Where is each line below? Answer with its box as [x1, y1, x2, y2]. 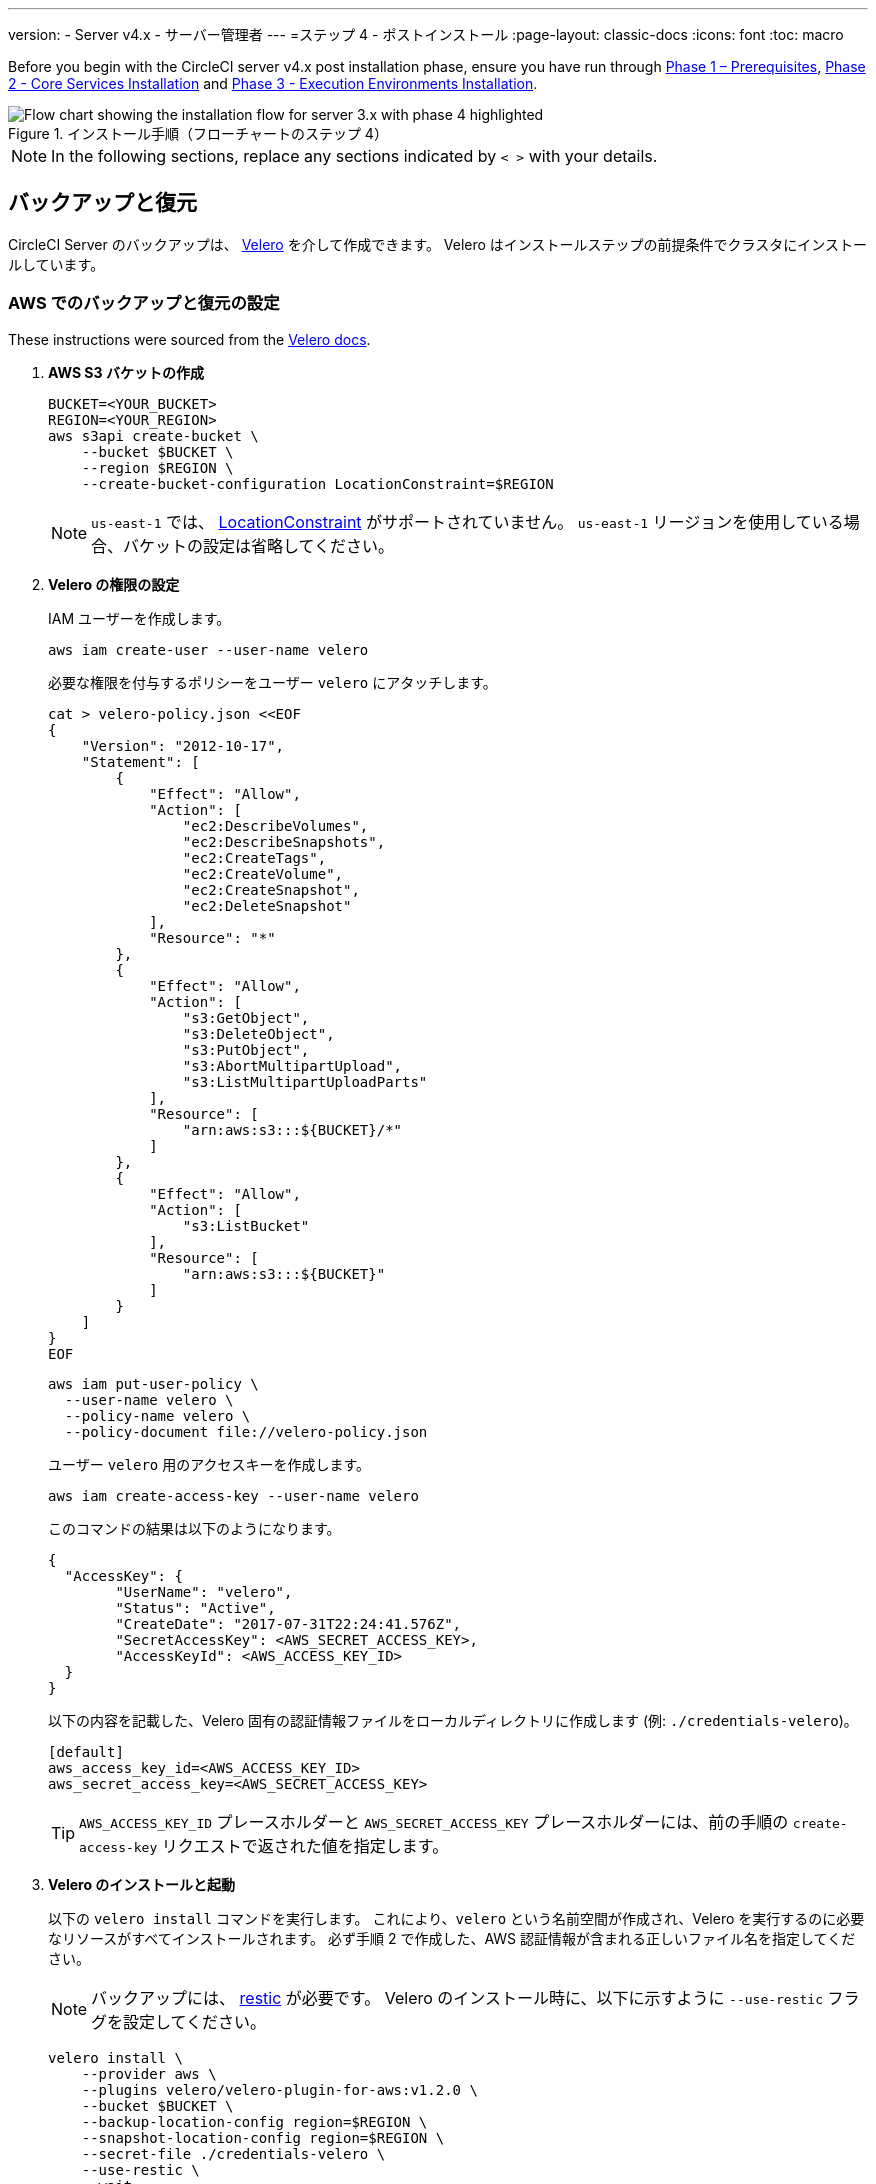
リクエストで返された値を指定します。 [161, 1835, 449, 1856]
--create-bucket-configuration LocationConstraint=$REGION [81, 475, 554, 492]
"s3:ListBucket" [182, 1217, 310, 1234]
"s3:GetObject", [182, 1009, 310, 1026]
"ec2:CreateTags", [182, 849, 327, 866]
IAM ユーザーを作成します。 [48, 609, 231, 627]
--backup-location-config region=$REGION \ [81, 2113, 428, 2130]
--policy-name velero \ [64, 1407, 251, 1424]
